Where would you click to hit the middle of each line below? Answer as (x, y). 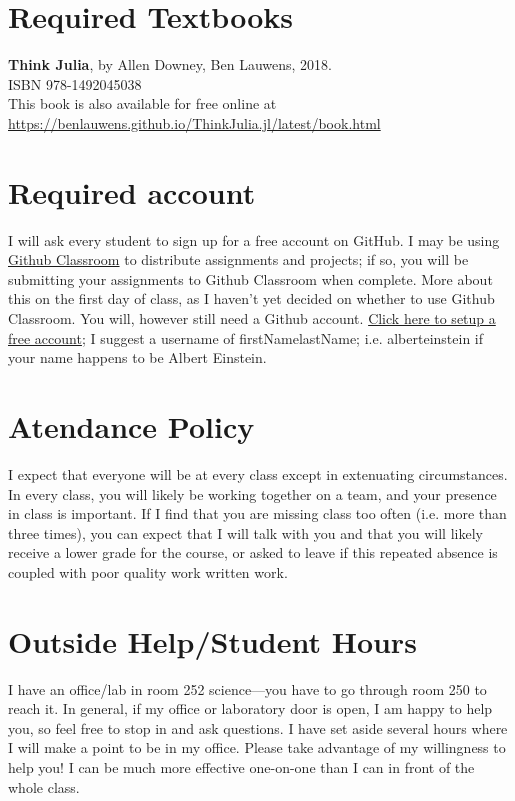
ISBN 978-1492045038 (75, 83)
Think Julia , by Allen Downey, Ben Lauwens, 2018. (170, 64)
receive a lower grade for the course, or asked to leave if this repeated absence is (253, 552)
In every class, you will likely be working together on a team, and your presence (252, 493)
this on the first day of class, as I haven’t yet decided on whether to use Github (251, 298)
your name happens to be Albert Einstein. (137, 357)
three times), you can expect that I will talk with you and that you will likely (245, 532)
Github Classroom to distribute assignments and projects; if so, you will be (238, 259)
